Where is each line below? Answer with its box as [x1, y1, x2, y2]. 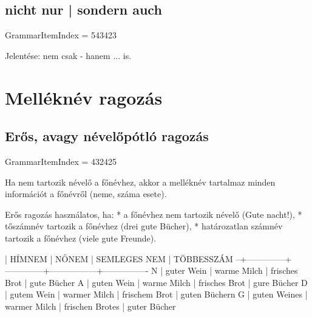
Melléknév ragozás [5, 85, 163, 110]
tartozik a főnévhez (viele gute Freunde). [5, 231, 157, 244]
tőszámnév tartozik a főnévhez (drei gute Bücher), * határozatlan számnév [5, 220, 283, 232]
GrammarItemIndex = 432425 [5, 155, 117, 167]
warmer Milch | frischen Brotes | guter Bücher [5, 299, 176, 312]
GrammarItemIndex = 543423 [5, 29, 117, 41]
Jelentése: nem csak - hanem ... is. [5, 49, 132, 61]
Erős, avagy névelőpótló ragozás [5, 127, 209, 145]
